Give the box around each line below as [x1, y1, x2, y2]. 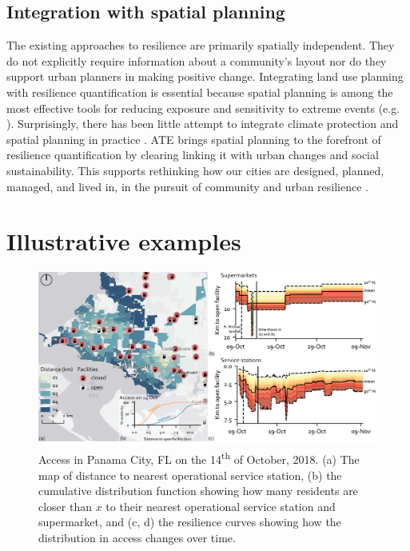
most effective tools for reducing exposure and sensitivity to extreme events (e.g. [6, 99, 400, 116]
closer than [38, 497, 93, 514]
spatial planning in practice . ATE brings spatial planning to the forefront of [6, 130, 381, 147]
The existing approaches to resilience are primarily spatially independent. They [6, 37, 395, 54]
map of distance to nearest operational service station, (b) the [38, 466, 342, 483]
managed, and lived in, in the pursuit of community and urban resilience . [6, 178, 368, 194]
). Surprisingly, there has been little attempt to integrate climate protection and [6, 115, 399, 132]
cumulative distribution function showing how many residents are [38, 482, 358, 499]
